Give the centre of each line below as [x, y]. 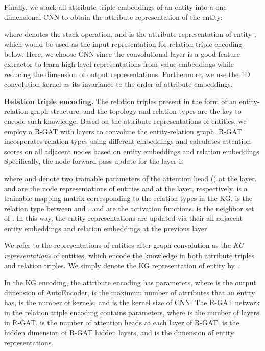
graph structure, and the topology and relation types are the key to [136, 111]
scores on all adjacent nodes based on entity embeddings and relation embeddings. [133, 151]
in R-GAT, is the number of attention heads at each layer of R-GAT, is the [122, 322]
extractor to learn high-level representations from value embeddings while [119, 64]
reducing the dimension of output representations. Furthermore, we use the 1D [127, 74]
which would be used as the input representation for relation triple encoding [123, 44]
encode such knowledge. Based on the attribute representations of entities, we [125, 121]
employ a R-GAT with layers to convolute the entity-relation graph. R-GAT [123, 131]
